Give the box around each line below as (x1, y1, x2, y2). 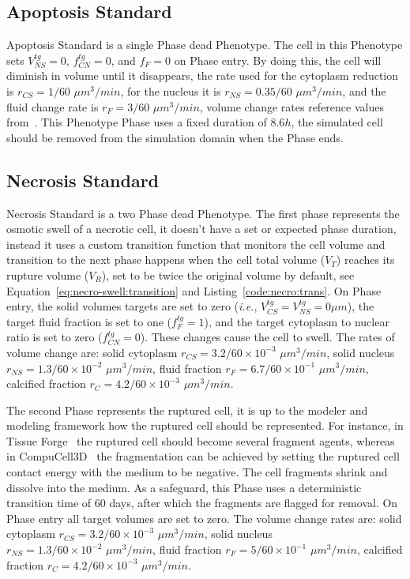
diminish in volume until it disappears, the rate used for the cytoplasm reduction (6, 67, 399, 84)
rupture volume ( (6, 266, 89, 283)
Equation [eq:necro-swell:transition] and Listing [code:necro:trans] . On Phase (6, 282, 382, 299)
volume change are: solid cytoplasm (6, 344, 178, 360)
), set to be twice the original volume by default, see (101, 266, 355, 283)
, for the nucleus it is (120, 82, 221, 99)
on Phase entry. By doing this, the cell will (174, 51, 382, 68)
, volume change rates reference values (199, 98, 384, 115)
